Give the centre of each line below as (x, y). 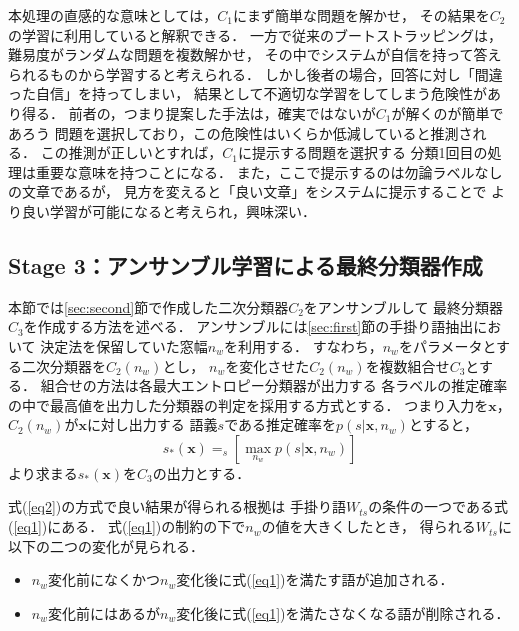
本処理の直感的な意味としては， (113, 15)
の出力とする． (201, 472)
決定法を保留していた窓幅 (124, 345)
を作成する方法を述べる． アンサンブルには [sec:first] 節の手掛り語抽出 (248, 326)
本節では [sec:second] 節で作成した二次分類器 (148, 306)
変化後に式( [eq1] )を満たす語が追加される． (315, 579)
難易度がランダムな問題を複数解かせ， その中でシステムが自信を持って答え (255, 54)
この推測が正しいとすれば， (131, 152)
